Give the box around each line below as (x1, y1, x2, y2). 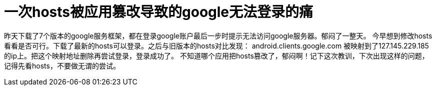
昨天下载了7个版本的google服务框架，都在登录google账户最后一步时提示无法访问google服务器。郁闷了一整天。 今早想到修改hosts (4, 31, 432, 40)
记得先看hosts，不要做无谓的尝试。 (4, 61, 120, 70)
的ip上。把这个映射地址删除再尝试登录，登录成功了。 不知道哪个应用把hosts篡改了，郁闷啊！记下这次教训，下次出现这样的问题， (4, 51, 429, 60)
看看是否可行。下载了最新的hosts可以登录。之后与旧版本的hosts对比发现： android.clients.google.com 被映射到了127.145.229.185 (4, 41, 429, 50)
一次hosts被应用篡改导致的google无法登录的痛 (4, 3, 313, 20)
